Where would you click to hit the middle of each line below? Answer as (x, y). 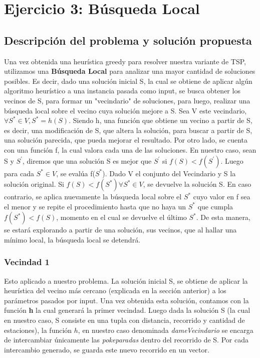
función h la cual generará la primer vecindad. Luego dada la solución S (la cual (127, 310)
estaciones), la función (38, 330)
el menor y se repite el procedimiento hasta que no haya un (95, 206)
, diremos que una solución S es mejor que (87, 160)
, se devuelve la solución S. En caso (197, 184)
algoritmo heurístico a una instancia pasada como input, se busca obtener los (122, 91)
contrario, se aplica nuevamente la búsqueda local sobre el (93, 197)
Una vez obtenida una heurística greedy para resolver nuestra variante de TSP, (125, 61)
